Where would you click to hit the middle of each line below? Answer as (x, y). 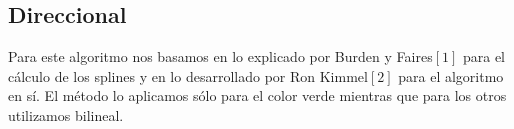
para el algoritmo (451, 75)
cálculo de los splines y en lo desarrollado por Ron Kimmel (188, 75)
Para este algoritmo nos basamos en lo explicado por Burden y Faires (220, 56)
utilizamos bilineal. (66, 114)
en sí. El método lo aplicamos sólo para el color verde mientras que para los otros (257, 95)
